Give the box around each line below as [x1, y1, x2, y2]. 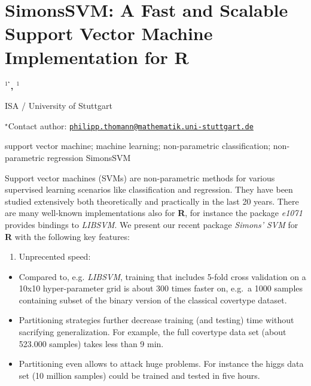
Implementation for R [5, 44, 189, 69]
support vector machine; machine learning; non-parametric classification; [5, 139, 271, 152]
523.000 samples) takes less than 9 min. [19, 337, 164, 349]
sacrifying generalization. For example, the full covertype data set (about [19, 326, 286, 338]
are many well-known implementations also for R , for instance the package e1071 [5, 206, 303, 219]
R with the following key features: [5, 230, 130, 242]
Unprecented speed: [19, 250, 91, 263]
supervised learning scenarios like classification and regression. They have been [5, 183, 293, 196]
